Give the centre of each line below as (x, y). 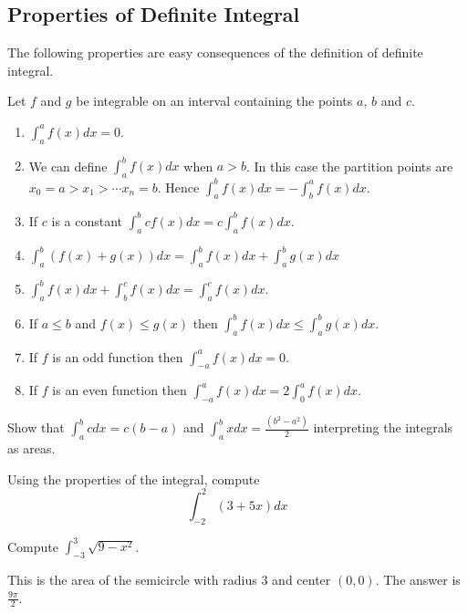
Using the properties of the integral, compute (134, 479)
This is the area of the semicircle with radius (132, 580)
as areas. (31, 448)
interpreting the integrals (383, 427)
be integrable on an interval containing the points (214, 101)
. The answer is (418, 580)
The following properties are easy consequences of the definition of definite (215, 52)
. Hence (178, 187)
